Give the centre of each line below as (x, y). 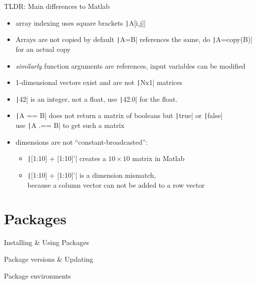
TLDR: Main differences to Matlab (57, 6)
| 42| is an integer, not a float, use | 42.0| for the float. (97, 99)
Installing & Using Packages (46, 242)
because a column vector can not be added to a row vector (116, 184)
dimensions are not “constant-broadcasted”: (82, 142)
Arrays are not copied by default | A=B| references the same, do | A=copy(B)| (134, 39)
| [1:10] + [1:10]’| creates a (67, 158)
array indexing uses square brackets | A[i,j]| (81, 22)
